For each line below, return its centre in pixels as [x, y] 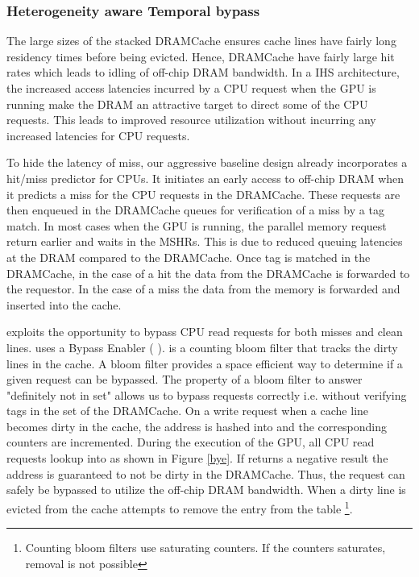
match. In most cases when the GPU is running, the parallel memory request [197, 225]
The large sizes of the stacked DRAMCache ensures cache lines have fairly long [201, 41]
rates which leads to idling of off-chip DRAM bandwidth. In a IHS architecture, [203, 72]
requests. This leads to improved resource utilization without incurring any [191, 120]
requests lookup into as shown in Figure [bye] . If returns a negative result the [197, 458]
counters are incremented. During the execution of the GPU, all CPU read [191, 442]
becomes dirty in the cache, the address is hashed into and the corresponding [197, 426]
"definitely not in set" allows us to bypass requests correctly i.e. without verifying [207, 394]
